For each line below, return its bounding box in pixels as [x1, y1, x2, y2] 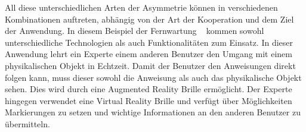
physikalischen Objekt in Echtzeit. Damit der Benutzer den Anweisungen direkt [5, 59, 296, 71]
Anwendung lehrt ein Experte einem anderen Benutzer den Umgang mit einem [5, 48, 292, 60]
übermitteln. [5, 117, 50, 130]
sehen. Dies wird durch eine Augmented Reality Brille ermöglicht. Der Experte [5, 83, 292, 95]
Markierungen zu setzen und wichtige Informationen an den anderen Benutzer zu [5, 106, 301, 118]
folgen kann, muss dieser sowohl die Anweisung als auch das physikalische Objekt [5, 71, 302, 83]
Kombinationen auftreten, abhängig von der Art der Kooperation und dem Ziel [5, 12, 294, 25]
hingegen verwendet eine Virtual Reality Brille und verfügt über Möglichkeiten [5, 94, 292, 106]
